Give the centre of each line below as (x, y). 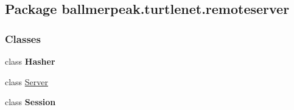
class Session (30, 102)
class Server (27, 81)
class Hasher (30, 61)
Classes (23, 38)
